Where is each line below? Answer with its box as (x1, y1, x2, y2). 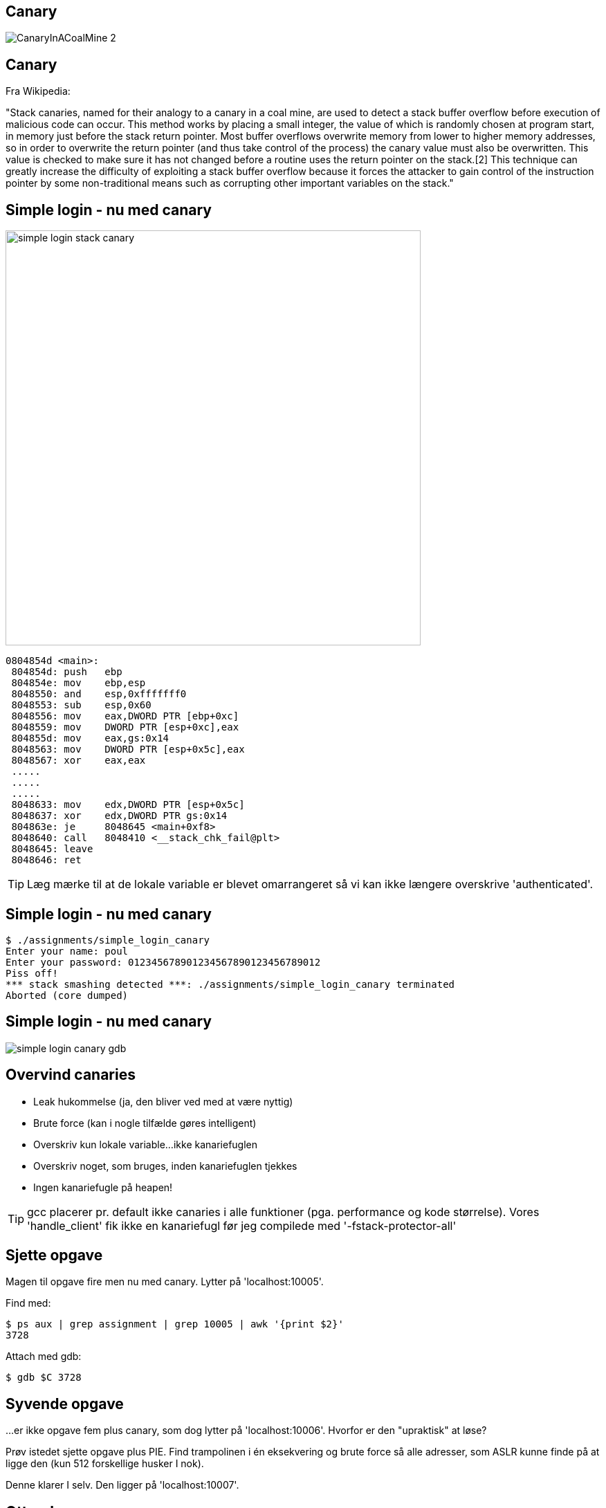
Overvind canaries (6, 1066, 136, 1084)
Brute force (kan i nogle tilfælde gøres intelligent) (33, 1116, 257, 1129)
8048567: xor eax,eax (11, 755, 146, 766)
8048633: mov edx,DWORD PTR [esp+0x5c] (11, 799, 245, 811)
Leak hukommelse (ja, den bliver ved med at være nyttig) (33, 1095, 293, 1107)
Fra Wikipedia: (6, 85, 71, 98)
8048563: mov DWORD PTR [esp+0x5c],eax (11, 744, 245, 755)
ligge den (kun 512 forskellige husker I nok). (6, 1458, 204, 1470)
